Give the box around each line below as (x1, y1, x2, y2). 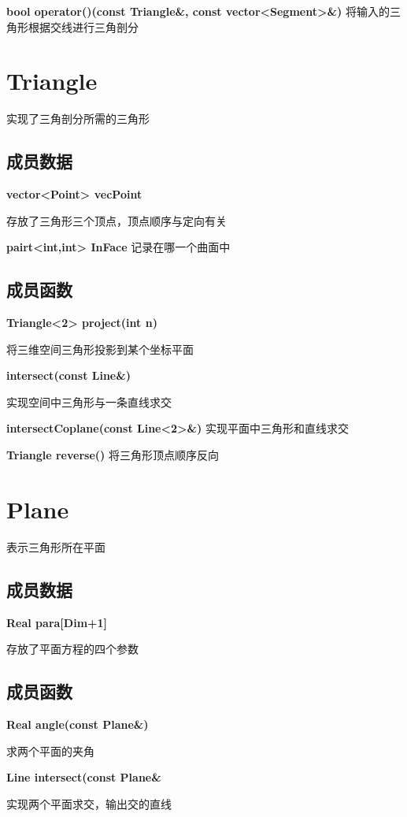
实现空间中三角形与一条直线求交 (6, 393, 172, 410)
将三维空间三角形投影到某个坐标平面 (6, 340, 194, 357)
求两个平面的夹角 (6, 742, 94, 759)
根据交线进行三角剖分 (28, 18, 139, 35)
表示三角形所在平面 (6, 538, 105, 555)
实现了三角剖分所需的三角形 (6, 110, 150, 127)
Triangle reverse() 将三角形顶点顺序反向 (6, 447, 219, 463)
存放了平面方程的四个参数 (6, 641, 139, 657)
